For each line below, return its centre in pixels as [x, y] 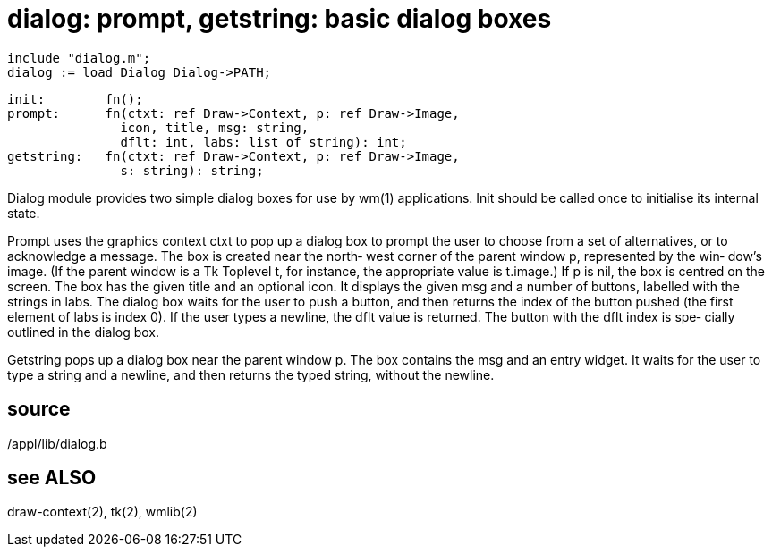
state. [24, 213]
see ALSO [52, 478]
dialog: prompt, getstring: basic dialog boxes [280, 19]
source [39, 409]
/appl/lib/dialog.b [57, 443]
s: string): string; [192, 170]
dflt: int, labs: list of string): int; [263, 142]
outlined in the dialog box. [83, 332]
